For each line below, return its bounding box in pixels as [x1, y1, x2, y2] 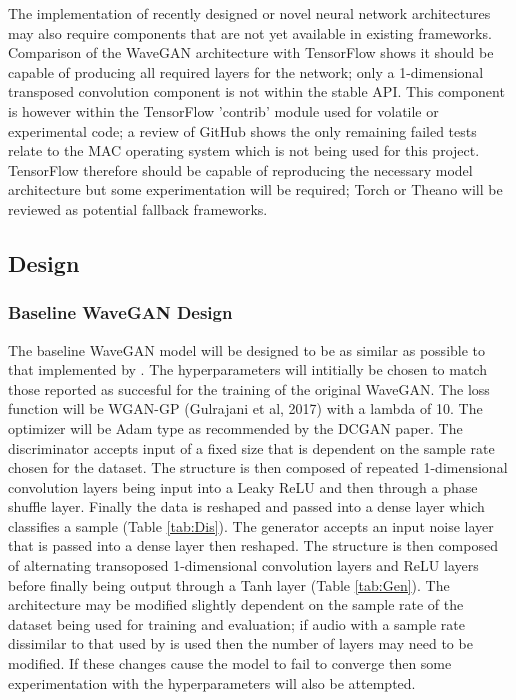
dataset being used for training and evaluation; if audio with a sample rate [8, 613, 465, 634]
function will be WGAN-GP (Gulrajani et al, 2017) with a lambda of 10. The [8, 398, 483, 419]
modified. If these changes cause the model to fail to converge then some [8, 653, 452, 674]
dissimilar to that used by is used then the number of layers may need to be [8, 633, 473, 654]
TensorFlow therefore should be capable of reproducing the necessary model [8, 159, 473, 180]
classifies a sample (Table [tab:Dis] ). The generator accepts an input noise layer [8, 515, 494, 536]
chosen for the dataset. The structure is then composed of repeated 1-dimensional [8, 457, 508, 478]
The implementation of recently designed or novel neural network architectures [8, 3, 491, 23]
